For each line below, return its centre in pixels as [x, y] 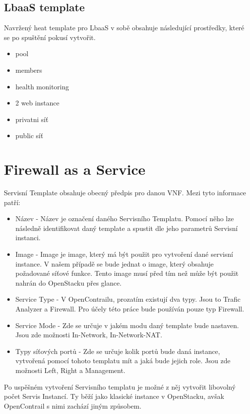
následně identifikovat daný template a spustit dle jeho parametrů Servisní [126, 228]
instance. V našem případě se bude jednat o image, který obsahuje [115, 263]
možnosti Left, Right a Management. [70, 370]
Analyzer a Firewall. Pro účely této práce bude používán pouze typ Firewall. [130, 309]
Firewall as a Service [75, 169]
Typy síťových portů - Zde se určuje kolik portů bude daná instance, [118, 351]
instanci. [28, 238]
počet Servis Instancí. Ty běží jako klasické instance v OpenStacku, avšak [114, 396]
